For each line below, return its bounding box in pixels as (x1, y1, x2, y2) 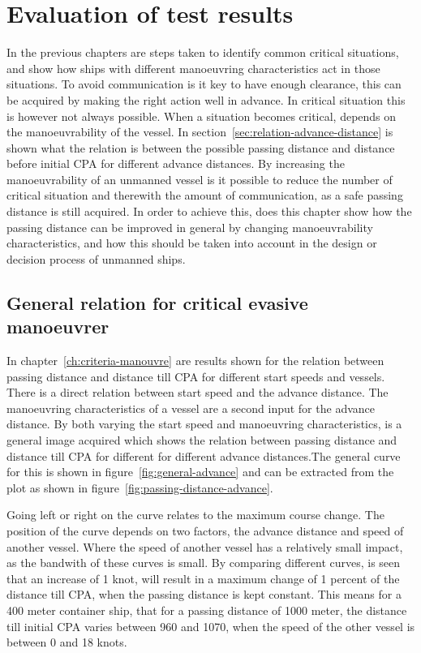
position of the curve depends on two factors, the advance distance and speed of (6, 522, 404, 539)
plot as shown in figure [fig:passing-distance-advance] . (6, 479, 273, 496)
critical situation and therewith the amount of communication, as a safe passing (6, 187, 403, 204)
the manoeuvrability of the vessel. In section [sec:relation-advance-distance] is (6, 123, 393, 140)
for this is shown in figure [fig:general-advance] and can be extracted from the (6, 463, 394, 480)
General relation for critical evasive (6, 290, 308, 315)
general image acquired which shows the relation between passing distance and (6, 432, 397, 448)
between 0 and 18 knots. (6, 634, 127, 651)
